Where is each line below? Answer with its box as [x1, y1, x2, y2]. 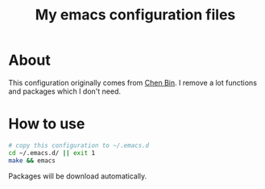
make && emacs [8, 156, 56, 165]
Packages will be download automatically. [8, 171, 147, 181]
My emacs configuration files [35, 6, 236, 24]
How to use [8, 115, 85, 133]
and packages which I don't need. [8, 86, 122, 96]
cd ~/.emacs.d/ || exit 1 [8, 149, 95, 157]
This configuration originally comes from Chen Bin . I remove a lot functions [8, 78, 258, 87]
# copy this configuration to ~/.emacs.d [8, 141, 150, 149]
